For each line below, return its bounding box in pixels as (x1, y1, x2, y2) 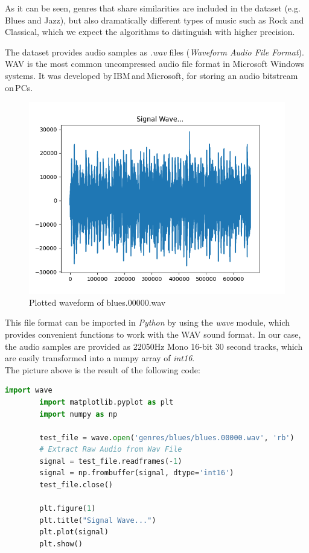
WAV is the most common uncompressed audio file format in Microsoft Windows (5, 57, 305, 70)
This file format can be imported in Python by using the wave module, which (5, 316, 290, 329)
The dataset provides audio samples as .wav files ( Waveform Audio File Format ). (5, 45, 304, 58)
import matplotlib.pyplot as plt (39, 397, 174, 406)
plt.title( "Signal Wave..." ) (39, 516, 156, 525)
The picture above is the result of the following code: (5, 363, 200, 376)
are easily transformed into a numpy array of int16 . (5, 352, 195, 364)
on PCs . (5, 81, 33, 93)
